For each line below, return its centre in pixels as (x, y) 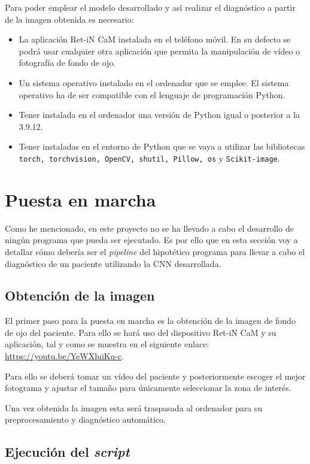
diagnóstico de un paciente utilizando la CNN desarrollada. (113, 263)
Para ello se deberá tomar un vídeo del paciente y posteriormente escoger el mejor (155, 376)
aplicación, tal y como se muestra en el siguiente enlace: (107, 344)
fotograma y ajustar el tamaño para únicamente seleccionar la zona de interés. (148, 388)
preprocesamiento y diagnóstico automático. (85, 419)
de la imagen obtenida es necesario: (69, 19)
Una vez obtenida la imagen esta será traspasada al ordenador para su (134, 407)
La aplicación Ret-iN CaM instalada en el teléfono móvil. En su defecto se (155, 39)
